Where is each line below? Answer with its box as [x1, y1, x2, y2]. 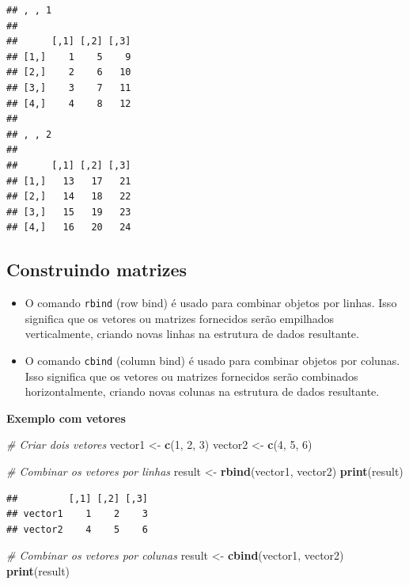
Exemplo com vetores [6, 409, 126, 426]
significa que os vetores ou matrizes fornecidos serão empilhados [25, 310, 335, 326]
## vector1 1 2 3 [6, 508, 148, 520]
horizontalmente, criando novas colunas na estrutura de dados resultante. [25, 383, 380, 400]
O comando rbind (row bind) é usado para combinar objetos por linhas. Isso [25, 294, 397, 311]
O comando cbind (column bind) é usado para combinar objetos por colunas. [25, 351, 400, 368]
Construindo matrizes [6, 257, 187, 282]
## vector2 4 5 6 [6, 523, 148, 535]
